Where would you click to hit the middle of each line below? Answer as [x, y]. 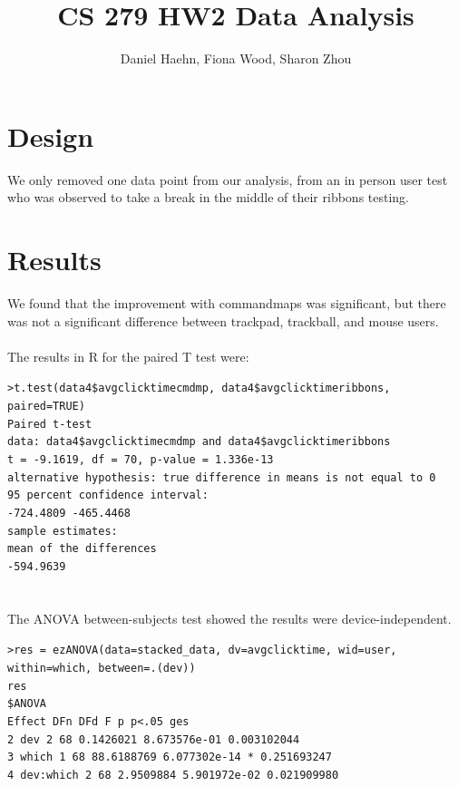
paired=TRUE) [46, 406]
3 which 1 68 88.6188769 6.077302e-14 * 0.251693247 [170, 757]
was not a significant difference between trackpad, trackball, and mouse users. [223, 320]
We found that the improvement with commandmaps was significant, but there [227, 302]
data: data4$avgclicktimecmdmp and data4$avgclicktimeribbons [199, 442]
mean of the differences [82, 549]
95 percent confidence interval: [108, 495]
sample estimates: [63, 531]
